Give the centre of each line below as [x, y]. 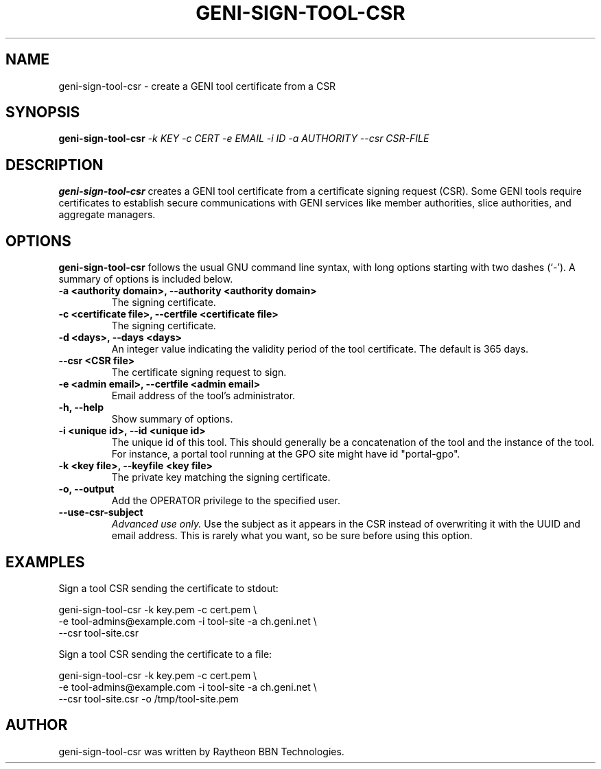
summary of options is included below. [146, 279]
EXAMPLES [45, 562]
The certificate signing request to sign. [199, 372]
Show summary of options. [172, 419]
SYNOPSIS [43, 113]
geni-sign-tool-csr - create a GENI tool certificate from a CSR [197, 86]
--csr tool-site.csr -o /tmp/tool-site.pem [149, 698]
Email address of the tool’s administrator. [203, 396]
